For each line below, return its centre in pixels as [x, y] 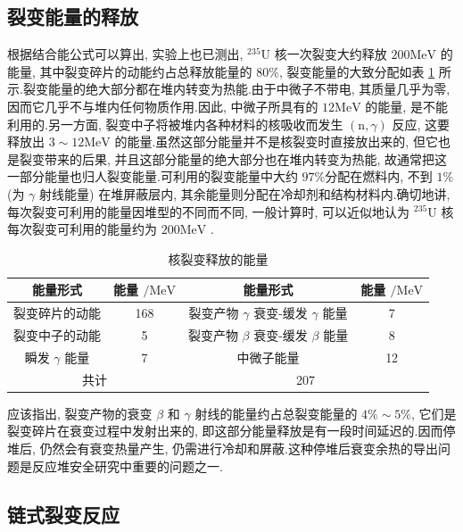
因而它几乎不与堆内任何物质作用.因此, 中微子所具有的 [163, 106]
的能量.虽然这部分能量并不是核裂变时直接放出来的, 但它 [276, 141]
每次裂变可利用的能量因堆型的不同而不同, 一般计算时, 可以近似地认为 [209, 211]
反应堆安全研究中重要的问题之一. [127, 465]
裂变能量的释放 [73, 17]
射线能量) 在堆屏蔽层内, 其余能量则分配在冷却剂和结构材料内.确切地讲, [245, 193]
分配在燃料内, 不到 [379, 176]
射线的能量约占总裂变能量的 [276, 413]
